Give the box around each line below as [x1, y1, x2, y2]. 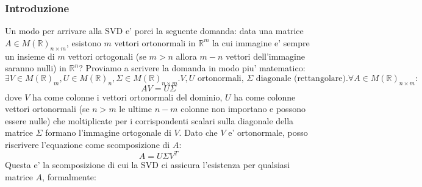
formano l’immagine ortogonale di [45, 126, 171, 139]
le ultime [119, 102, 152, 115]
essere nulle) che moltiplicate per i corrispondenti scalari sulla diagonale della [5, 114, 294, 127]
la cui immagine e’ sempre [212, 36, 310, 49]
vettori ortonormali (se [5, 102, 90, 115]
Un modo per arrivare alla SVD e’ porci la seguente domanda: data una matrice [5, 24, 304, 37]
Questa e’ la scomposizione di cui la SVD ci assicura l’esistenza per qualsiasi [5, 158, 290, 171]
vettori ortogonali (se [68, 49, 146, 62]
